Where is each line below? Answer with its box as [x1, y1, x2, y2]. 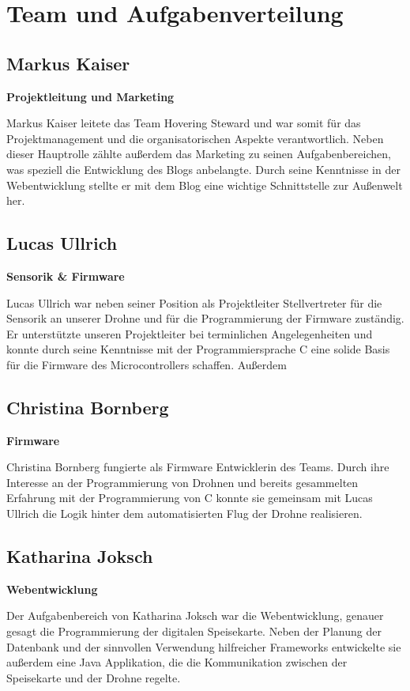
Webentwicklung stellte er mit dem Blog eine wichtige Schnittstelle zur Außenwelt [6, 176, 403, 193]
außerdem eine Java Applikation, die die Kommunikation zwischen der [6, 654, 348, 670]
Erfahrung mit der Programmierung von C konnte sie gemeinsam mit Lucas [6, 489, 373, 506]
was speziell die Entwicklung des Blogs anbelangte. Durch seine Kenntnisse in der [6, 160, 401, 177]
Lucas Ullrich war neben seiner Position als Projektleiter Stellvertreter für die [6, 294, 382, 311]
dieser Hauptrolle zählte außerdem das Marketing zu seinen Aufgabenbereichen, [6, 145, 391, 162]
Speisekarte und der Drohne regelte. [6, 669, 181, 685]
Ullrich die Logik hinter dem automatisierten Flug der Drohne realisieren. [6, 505, 363, 522]
